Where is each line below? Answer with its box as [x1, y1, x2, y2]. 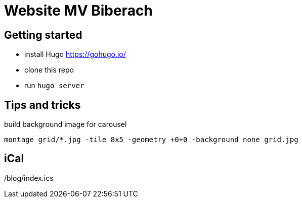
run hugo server [24, 81, 84, 90]
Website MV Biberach [4, 2, 153, 19]
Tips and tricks [4, 98, 81, 111]
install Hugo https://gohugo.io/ [24, 50, 126, 59]
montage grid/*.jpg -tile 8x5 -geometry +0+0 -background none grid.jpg [4, 136, 298, 144]
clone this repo [24, 65, 74, 75]
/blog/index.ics [4, 173, 54, 182]
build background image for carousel [4, 120, 127, 129]
